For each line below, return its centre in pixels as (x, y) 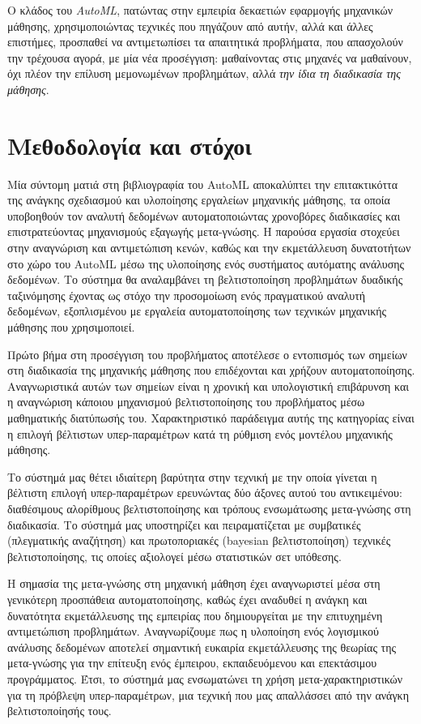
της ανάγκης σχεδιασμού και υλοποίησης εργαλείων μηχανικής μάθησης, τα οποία (199, 200)
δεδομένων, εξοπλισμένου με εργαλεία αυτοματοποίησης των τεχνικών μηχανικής (197, 311)
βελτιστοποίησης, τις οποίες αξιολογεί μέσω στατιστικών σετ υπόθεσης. (174, 556)
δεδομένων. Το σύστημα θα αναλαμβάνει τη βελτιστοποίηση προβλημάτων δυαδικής (205, 279)
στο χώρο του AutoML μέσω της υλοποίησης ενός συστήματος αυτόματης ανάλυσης (206, 263)
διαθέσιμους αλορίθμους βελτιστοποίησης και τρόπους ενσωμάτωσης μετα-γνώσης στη (209, 508)
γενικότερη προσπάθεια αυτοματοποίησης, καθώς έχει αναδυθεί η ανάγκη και (187, 599)
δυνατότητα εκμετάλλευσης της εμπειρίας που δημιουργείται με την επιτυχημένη (195, 615)
